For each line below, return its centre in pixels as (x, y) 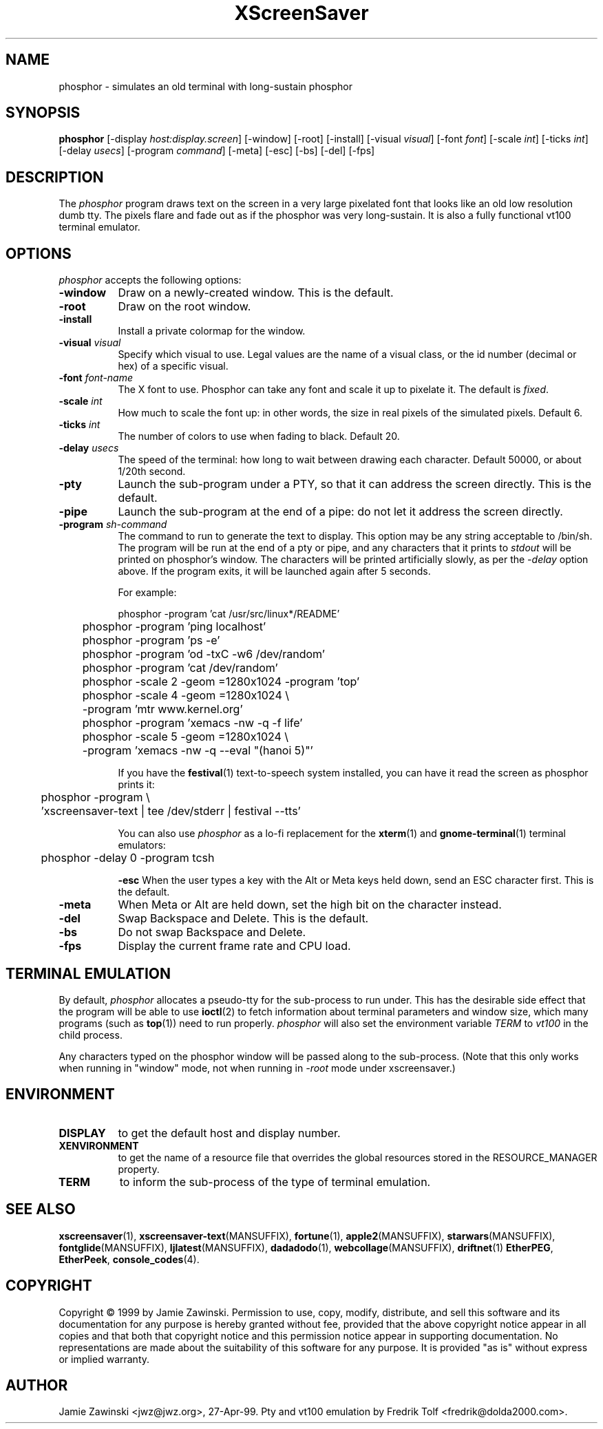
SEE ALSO (41, 1209)
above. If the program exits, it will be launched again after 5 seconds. (274, 571)
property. (139, 1169)
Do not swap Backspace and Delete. (212, 932)
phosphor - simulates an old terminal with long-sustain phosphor (205, 86)
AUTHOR (37, 1385)
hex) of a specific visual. (173, 366)
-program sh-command (113, 525)
